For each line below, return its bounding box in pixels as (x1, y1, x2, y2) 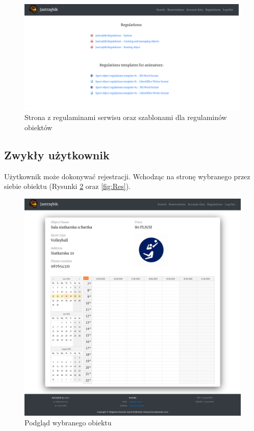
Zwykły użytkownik (4, 147, 110, 163)
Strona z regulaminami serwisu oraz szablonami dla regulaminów (24, 112, 227, 123)
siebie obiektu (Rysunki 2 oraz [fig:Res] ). (4, 181, 131, 191)
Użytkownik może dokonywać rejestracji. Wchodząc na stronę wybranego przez (4, 171, 250, 181)
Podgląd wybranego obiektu (24, 417, 112, 428)
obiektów (24, 122, 53, 133)
